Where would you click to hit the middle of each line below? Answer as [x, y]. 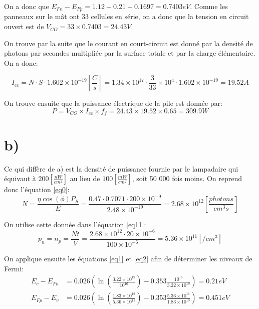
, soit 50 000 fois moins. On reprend [187, 178]
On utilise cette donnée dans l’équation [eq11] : [75, 224]
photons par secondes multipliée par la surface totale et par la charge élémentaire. [130, 53]
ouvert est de [24, 26]
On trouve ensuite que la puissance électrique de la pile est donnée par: [113, 103]
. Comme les [209, 6]
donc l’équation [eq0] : [37, 189]
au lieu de [85, 178]
